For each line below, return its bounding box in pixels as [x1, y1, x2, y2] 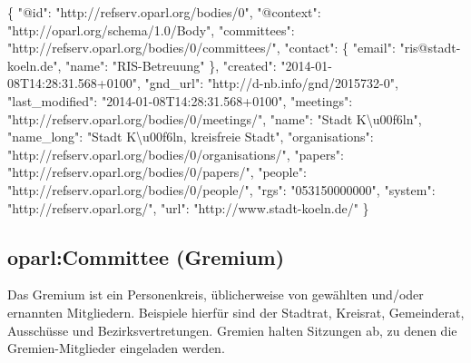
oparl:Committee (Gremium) [7, 242, 285, 270]
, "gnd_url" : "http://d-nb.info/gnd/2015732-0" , [136, 74, 398, 93]
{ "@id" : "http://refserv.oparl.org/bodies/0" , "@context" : [7, 3, 321, 21]
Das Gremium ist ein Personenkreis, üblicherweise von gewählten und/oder [7, 285, 424, 304]
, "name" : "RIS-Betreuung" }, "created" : [57, 55, 277, 74]
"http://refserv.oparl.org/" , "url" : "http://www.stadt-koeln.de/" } [7, 198, 369, 217]
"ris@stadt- [399, 38, 461, 57]
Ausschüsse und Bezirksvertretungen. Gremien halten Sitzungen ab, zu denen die [7, 320, 457, 339]
